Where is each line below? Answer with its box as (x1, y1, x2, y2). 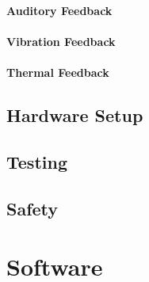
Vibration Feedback (6, 32, 116, 49)
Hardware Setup (6, 102, 143, 127)
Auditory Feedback (6, 2, 113, 18)
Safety (6, 196, 59, 220)
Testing (6, 149, 67, 173)
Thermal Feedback (6, 63, 109, 80)
